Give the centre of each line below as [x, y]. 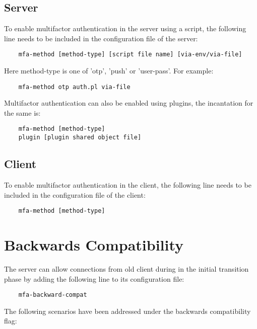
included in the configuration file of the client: [75, 194]
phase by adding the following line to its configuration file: [94, 278]
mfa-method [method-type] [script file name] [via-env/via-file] [130, 55]
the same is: [22, 112]
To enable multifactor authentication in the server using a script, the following [125, 28]
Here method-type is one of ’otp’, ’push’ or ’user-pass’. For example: [109, 71]
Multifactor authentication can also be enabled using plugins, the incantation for [129, 103]
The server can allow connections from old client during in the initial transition [126, 268]
